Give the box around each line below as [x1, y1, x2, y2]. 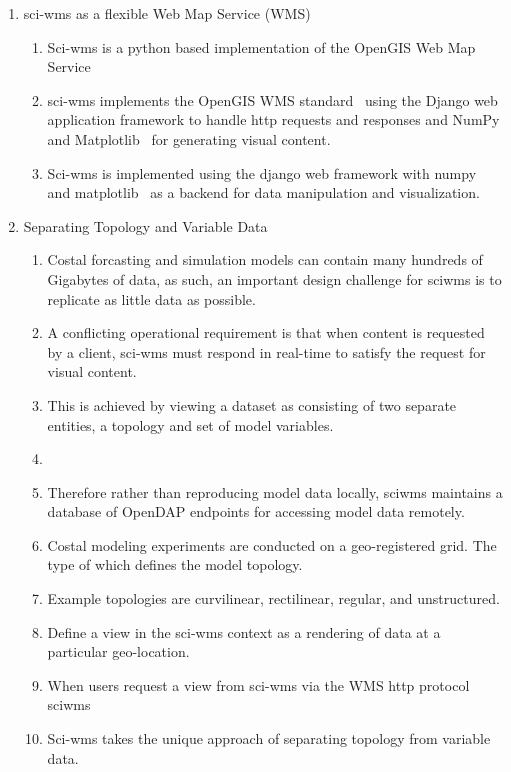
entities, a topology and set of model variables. [47, 414, 334, 435]
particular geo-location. [47, 641, 190, 662]
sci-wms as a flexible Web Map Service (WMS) [23, 3, 311, 23]
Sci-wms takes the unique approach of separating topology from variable [47, 728, 491, 749]
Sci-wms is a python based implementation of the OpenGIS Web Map [47, 36, 476, 57]
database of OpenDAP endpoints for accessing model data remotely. [47, 501, 465, 522]
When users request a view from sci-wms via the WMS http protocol [47, 674, 470, 695]
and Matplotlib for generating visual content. [47, 128, 331, 149]
